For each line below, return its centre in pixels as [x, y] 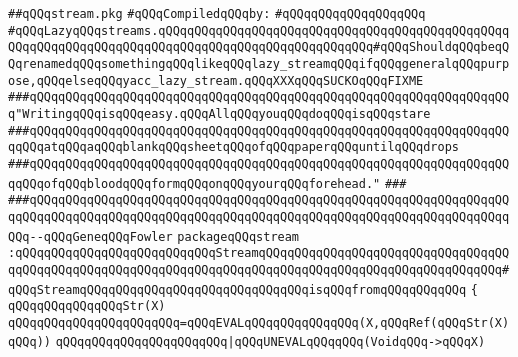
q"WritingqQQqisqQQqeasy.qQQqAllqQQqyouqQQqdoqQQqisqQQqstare [219, 113]
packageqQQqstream [238, 236]
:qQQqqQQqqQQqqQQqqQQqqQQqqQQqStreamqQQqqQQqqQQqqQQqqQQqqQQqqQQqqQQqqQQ [259, 253]
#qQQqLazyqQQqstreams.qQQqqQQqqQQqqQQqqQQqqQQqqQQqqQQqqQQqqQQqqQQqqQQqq [259, 30]
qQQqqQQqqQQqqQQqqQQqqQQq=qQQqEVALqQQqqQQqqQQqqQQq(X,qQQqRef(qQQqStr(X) [259, 322]
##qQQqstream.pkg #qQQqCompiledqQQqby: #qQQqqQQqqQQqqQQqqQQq [217, 14]
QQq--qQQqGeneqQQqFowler [90, 236]
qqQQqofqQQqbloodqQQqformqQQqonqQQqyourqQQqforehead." [194, 183]
